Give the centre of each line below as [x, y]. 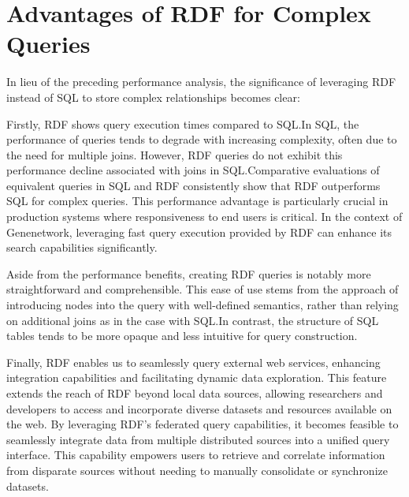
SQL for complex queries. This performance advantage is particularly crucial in [197, 201]
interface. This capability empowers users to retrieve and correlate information [196, 455]
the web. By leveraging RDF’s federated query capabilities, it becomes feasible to [203, 424]
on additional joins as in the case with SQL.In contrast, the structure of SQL [193, 320]
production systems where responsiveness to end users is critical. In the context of [204, 217]
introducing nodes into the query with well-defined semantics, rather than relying [203, 305]
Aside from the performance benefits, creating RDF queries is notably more [189, 273]
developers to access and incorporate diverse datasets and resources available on [199, 408]
